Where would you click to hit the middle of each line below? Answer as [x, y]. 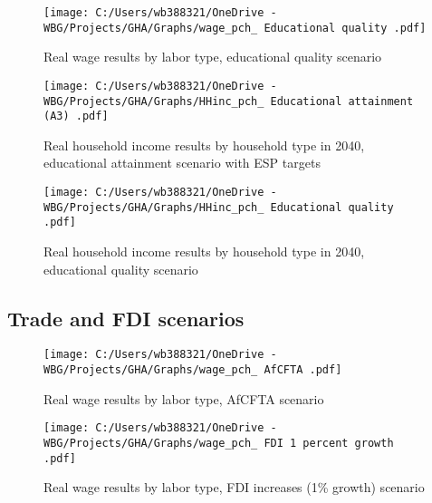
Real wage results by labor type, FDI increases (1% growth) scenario [234, 487]
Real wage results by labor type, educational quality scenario [213, 57]
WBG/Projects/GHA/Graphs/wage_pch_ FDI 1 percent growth [219, 443]
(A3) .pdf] [76, 116]
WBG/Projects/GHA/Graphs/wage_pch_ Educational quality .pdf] [235, 28]
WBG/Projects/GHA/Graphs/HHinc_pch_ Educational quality [219, 207]
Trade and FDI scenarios [126, 318]
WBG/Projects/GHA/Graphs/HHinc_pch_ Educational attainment [229, 101]
